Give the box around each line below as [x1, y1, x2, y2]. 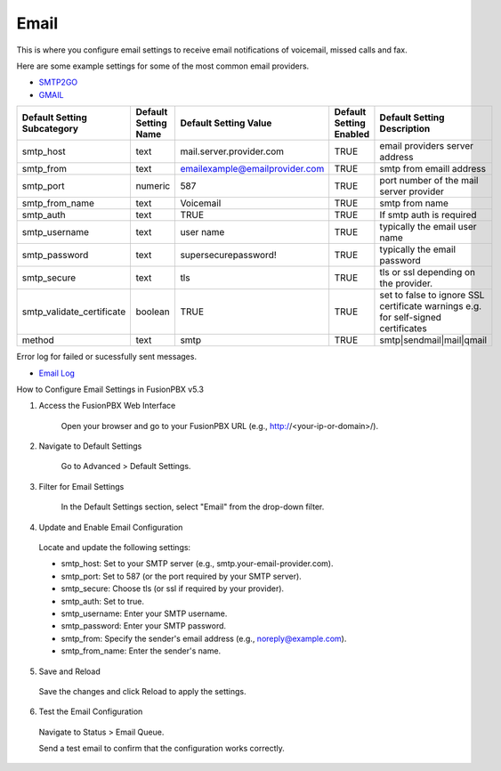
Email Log [38, 368, 76, 378]
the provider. [379, 277, 433, 289]
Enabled [334, 128, 370, 141]
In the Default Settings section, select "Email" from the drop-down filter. [61, 501, 325, 512]
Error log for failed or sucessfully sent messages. [16, 352, 198, 362]
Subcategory [21, 123, 79, 135]
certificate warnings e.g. [379, 300, 482, 312]
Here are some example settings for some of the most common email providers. [16, 61, 310, 71]
